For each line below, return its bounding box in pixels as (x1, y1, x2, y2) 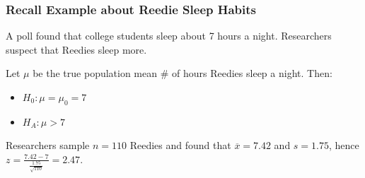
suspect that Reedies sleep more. (6, 42, 147, 57)
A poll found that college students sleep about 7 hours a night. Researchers (6, 28, 332, 43)
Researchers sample (6, 138, 90, 153)
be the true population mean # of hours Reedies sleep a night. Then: (33, 66, 332, 81)
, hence (329, 138, 359, 153)
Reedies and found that (129, 138, 231, 153)
